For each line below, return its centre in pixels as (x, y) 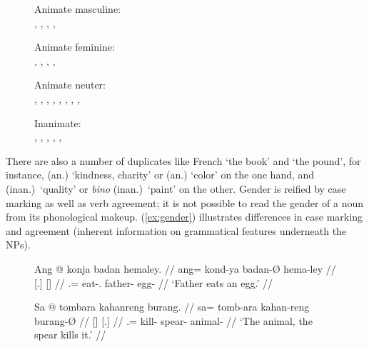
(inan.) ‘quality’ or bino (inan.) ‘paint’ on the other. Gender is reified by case (176, 188)
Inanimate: (58, 122)
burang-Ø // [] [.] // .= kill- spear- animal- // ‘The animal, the (173, 320)
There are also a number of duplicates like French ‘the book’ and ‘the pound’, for (183, 160)
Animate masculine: (78, 9)
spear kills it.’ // (70, 335)
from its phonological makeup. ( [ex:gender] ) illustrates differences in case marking (184, 217)
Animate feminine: (75, 47)
